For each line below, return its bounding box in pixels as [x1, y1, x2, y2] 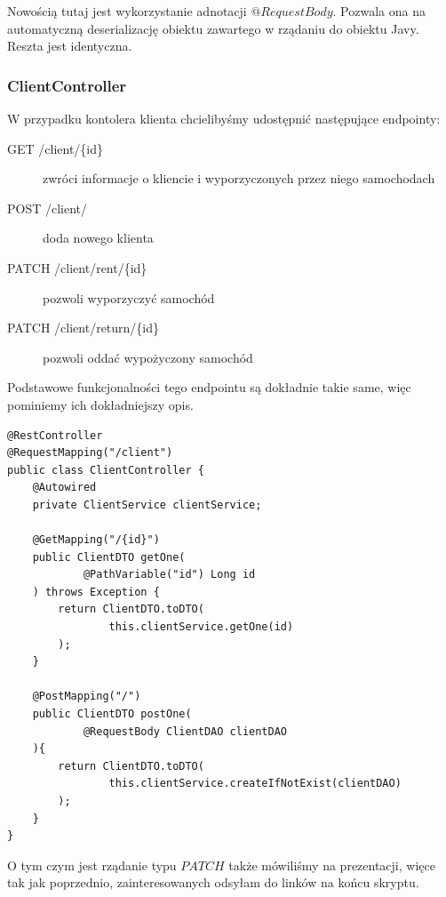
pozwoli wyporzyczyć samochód [43, 288, 215, 307]
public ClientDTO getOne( [32, 550, 186, 564]
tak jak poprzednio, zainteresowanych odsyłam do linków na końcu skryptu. [7, 873, 419, 892]
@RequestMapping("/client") [7, 446, 173, 460]
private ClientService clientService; [32, 498, 262, 511]
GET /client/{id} [7, 139, 104, 157]
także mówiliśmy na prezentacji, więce [228, 855, 435, 874]
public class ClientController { [7, 463, 204, 477]
